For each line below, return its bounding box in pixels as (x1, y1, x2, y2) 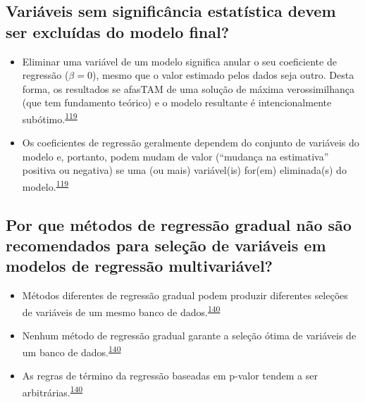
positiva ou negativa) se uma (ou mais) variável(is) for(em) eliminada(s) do (22, 163, 347, 177)
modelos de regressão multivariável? (6, 255, 273, 277)
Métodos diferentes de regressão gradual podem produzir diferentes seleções (22, 288, 348, 303)
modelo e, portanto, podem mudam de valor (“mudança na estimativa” (22, 149, 329, 163)
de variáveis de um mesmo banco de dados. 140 (22, 302, 221, 319)
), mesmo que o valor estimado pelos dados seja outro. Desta (92, 68, 354, 82)
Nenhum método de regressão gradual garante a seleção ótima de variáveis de (22, 328, 357, 343)
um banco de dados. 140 (22, 342, 121, 359)
